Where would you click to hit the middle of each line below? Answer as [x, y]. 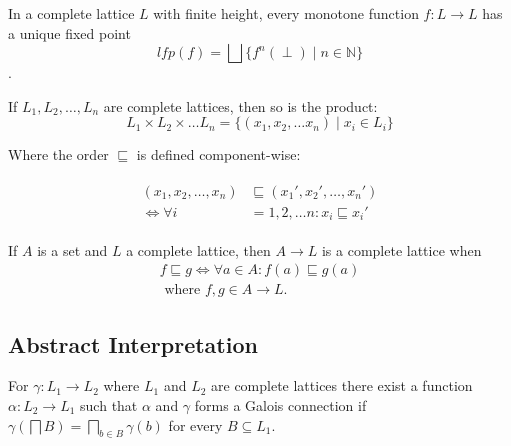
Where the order [58, 154]
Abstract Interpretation [133, 343]
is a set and [72, 249]
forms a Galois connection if [280, 404]
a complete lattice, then [198, 249]
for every [195, 424]
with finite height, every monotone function [286, 13]
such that [109, 404]
